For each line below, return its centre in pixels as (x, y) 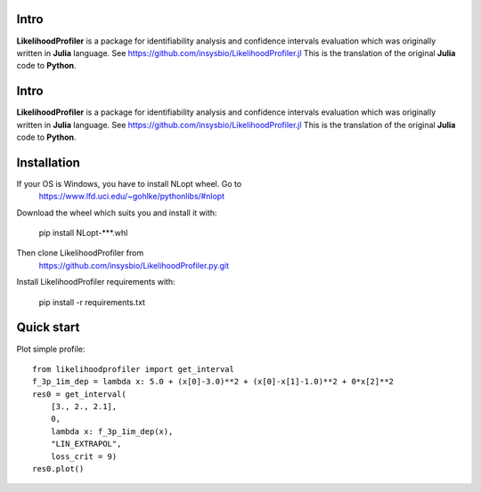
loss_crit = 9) (84, 456)
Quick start (48, 328)
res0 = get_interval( (79, 394)
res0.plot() (58, 469)
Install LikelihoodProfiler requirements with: (96, 282)
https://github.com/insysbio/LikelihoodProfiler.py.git (134, 265)
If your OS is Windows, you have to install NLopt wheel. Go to (129, 183)
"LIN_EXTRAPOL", (86, 444)
